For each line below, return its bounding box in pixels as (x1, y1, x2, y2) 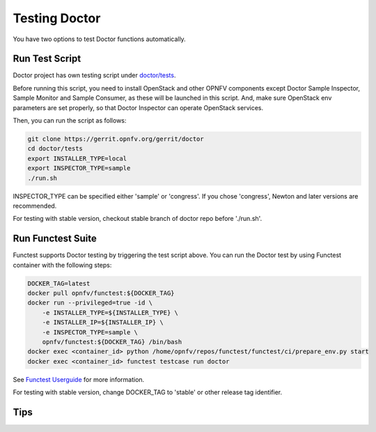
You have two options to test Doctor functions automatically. (13, 35, 186, 43)
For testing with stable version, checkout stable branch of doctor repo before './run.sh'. (13, 215, 263, 223)
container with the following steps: (13, 261, 112, 269)
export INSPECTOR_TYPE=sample (27, 164, 131, 172)
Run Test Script (13, 53, 81, 65)
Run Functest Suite (13, 233, 97, 245)
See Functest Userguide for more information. (13, 375, 145, 383)
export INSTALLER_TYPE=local (27, 154, 127, 162)
